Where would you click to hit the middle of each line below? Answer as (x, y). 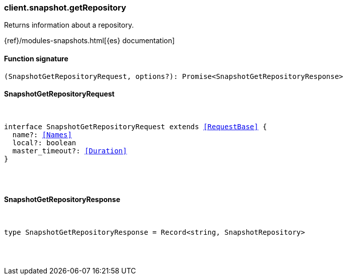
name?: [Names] (42, 134)
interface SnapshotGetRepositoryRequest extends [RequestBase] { (136, 126)
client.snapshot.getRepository (65, 8)
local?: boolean (44, 143)
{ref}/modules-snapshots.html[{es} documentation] (90, 41)
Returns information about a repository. (69, 25)
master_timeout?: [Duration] (70, 151)
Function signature (36, 58)
